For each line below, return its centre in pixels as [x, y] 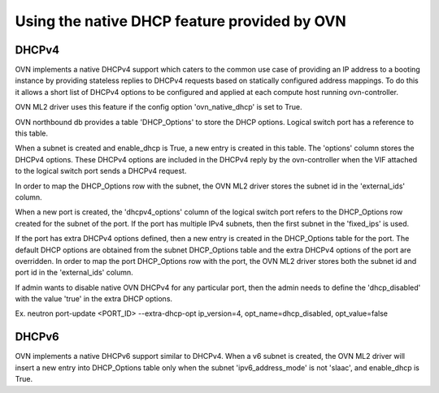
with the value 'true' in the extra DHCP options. [94, 299]
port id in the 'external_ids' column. [74, 273]
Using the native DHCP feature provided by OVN [181, 21]
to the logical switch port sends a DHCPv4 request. [101, 171]
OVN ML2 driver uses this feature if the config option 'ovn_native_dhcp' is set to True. [159, 107]
